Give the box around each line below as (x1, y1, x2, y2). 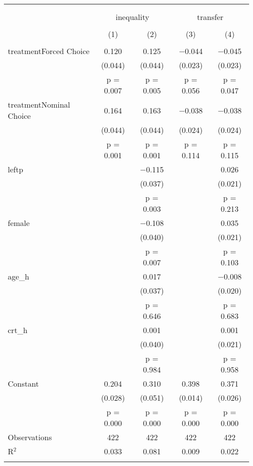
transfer (197, 11, 224, 22)
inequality (115, 11, 149, 22)
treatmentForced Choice (8, 45, 90, 56)
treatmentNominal (8, 99, 71, 110)
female (8, 217, 30, 228)
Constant (8, 378, 39, 389)
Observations (8, 431, 52, 443)
